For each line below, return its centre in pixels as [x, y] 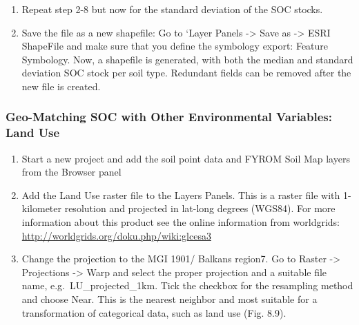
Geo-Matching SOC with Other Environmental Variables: [169, 117]
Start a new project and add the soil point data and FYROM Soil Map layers [186, 158]
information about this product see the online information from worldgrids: [181, 222]
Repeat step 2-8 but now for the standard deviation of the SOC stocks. [172, 9]
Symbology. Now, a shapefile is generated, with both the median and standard [187, 59]
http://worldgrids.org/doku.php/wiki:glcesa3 [116, 235]
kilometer [42, 208]
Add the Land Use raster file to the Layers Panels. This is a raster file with [181, 195]
